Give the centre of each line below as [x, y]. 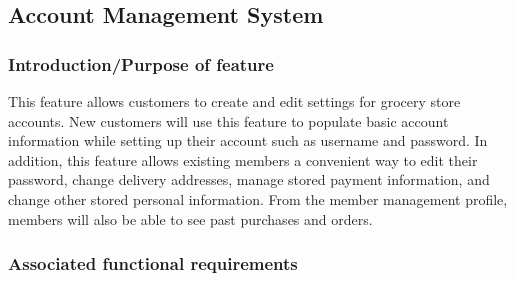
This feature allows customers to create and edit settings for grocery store [234, 101]
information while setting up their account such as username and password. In [248, 140]
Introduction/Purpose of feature [141, 63]
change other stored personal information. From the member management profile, [258, 198]
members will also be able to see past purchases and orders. [190, 218]
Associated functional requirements [153, 263]
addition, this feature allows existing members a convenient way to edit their [243, 159]
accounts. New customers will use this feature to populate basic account [228, 120]
